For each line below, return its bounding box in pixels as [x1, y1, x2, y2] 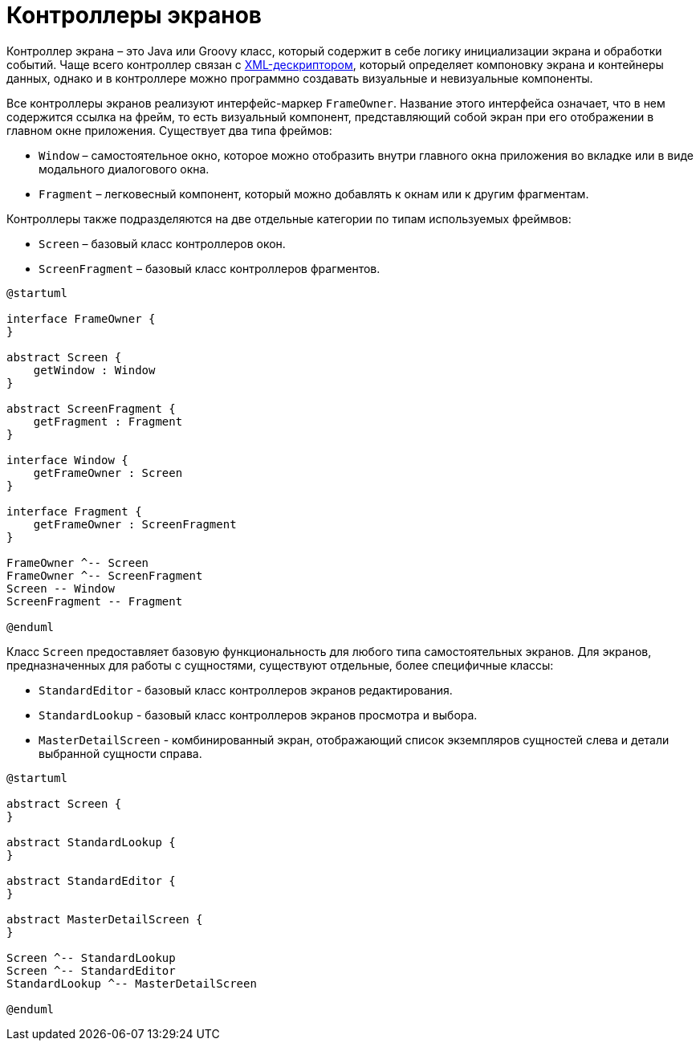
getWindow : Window [33, 363, 156, 377]
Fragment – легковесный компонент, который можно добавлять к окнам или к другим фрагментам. [39, 186, 589, 201]
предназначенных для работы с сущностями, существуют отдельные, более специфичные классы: [6, 658, 554, 672]
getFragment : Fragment [33, 414, 183, 428]
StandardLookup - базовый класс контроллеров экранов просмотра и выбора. [39, 707, 478, 722]
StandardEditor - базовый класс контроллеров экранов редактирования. [39, 682, 453, 697]
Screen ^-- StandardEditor [6, 963, 176, 977]
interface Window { [6, 453, 128, 466]
